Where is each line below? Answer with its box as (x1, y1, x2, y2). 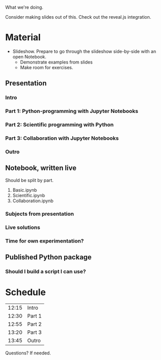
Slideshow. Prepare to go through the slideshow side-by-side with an (12, 48, 156, 54)
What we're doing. (5, 5, 44, 10)
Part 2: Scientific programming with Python (5, 121, 114, 128)
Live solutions (5, 224, 40, 231)
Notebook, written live (5, 164, 77, 172)
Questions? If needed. (5, 350, 51, 356)
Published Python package (5, 253, 92, 261)
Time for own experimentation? (5, 237, 84, 244)
